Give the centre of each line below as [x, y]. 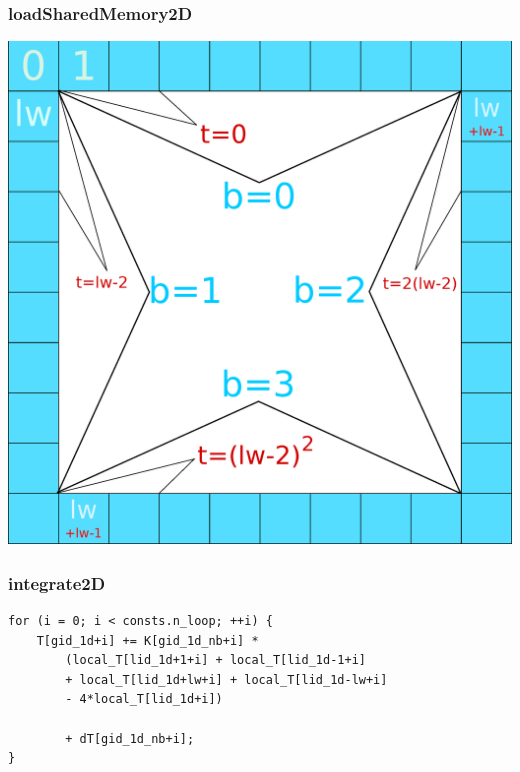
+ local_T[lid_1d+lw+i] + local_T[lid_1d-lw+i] [226, 679]
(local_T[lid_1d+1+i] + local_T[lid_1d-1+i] [215, 660]
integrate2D [57, 582]
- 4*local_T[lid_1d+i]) [144, 699]
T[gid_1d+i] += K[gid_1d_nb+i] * [147, 640]
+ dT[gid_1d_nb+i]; [130, 738]
